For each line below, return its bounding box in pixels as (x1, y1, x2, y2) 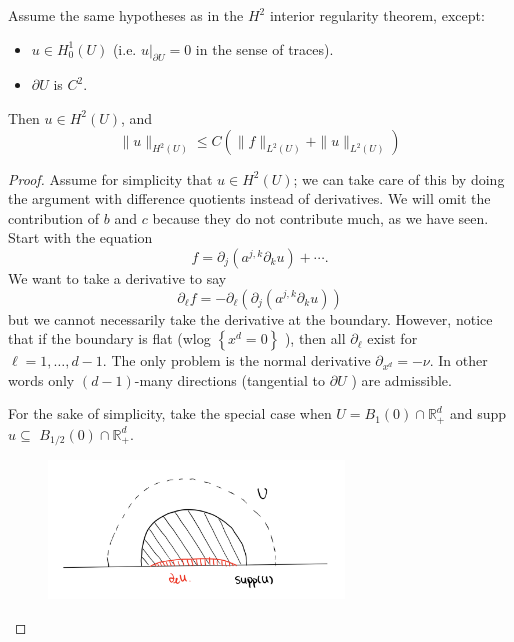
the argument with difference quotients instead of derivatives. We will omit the (8, 188, 491, 209)
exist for (367, 328, 418, 349)
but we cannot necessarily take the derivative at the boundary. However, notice (8, 308, 493, 329)
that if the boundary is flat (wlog (8, 328, 211, 349)
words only (8, 369, 75, 390)
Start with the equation (8, 227, 153, 248)
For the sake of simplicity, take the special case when (8, 403, 332, 424)
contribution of (8, 207, 100, 228)
